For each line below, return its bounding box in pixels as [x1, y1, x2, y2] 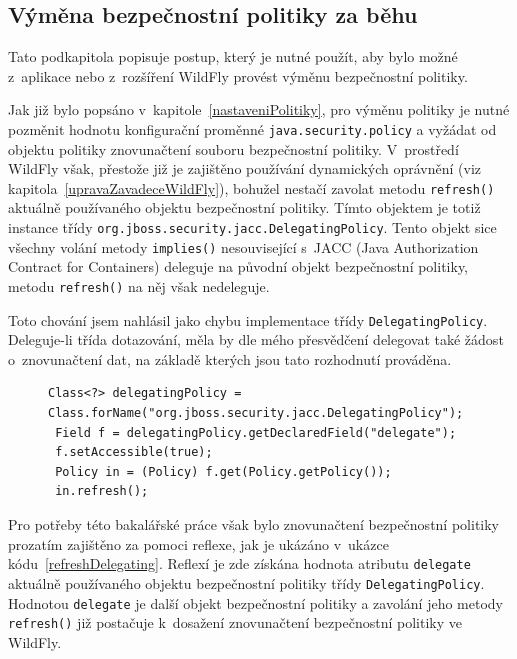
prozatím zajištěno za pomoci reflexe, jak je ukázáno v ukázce [8, 533, 389, 554]
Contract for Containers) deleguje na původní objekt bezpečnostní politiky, [8, 256, 469, 277]
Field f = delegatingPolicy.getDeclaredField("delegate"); [55, 425, 457, 440]
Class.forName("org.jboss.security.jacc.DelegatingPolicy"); [48, 406, 464, 421]
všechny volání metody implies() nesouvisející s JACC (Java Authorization [8, 236, 479, 257]
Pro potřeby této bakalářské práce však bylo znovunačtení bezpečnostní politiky [8, 514, 500, 535]
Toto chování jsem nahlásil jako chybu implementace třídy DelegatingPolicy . [8, 309, 488, 330]
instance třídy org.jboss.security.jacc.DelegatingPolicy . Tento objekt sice [8, 217, 497, 238]
